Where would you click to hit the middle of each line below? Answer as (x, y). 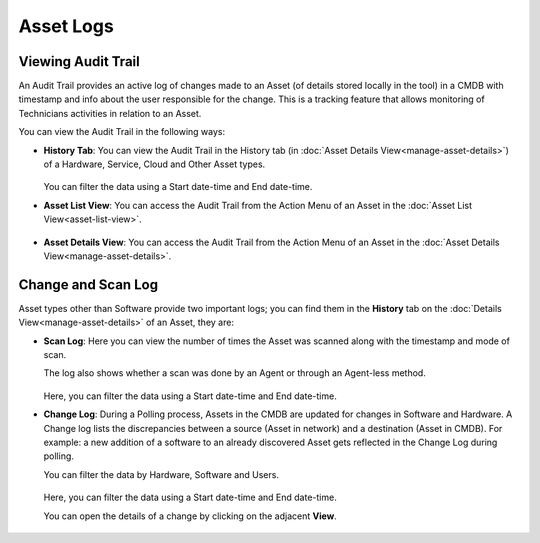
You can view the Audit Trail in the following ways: (121, 132)
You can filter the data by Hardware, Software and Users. (161, 474)
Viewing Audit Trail (79, 61)
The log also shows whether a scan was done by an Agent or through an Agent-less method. (235, 373)
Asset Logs (66, 26)
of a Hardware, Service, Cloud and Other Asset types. (154, 164)
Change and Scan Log (88, 284)
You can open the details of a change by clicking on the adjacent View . (190, 516)
